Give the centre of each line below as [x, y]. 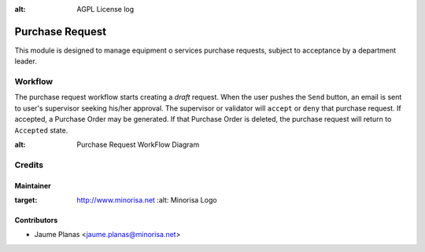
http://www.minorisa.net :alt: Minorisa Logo [147, 199]
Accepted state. [41, 130]
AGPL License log [105, 9]
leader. [26, 61]
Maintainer [33, 185]
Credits [29, 165]
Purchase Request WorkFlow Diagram [138, 144]
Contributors [36, 220]
